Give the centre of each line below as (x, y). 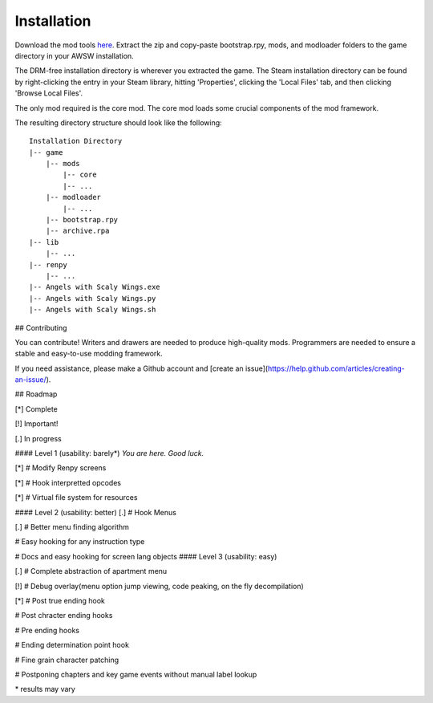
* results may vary (45, 689)
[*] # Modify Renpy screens (61, 468)
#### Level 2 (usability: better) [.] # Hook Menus (95, 512)
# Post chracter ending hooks (64, 616)
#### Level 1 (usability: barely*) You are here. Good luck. (109, 453)
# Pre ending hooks (47, 630)
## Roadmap (36, 394)
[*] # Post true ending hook (60, 600)
